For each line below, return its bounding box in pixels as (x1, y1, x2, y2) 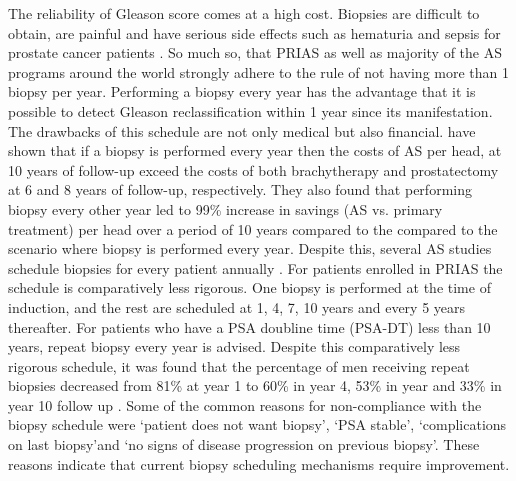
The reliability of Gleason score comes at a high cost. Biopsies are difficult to (8, 3, 480, 23)
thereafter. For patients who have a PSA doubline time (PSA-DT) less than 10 (8, 316, 491, 337)
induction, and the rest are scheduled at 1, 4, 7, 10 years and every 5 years (8, 296, 466, 317)
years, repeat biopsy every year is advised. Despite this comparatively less (8, 336, 461, 357)
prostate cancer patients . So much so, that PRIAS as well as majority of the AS (8, 42, 502, 63)
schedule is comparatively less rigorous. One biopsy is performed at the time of (8, 277, 491, 298)
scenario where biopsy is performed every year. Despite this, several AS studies (8, 238, 492, 259)
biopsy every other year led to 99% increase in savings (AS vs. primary (8, 198, 443, 219)
